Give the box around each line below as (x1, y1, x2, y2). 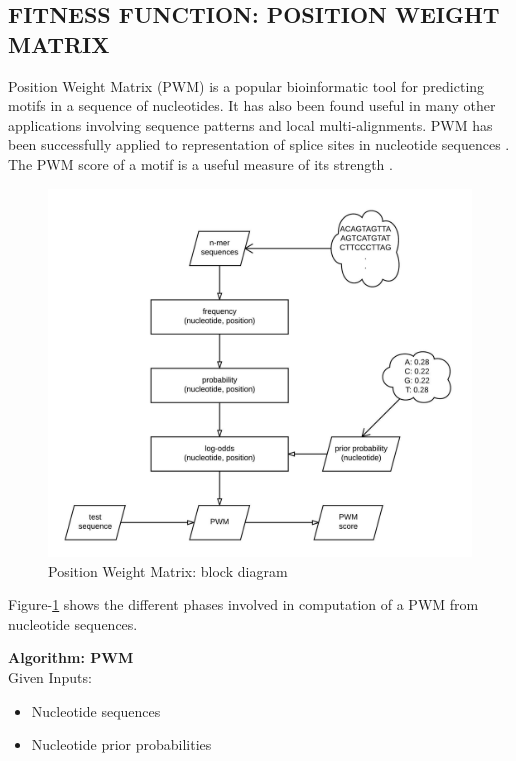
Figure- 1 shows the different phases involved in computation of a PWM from (8, 594, 479, 615)
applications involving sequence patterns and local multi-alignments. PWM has (8, 114, 493, 135)
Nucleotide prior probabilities (31, 734, 212, 755)
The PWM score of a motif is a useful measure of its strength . (8, 153, 393, 174)
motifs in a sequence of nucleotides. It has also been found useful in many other (8, 95, 496, 116)
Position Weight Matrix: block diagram (48, 560, 288, 581)
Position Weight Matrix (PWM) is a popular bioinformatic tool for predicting (8, 75, 485, 96)
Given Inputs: (8, 667, 92, 688)
